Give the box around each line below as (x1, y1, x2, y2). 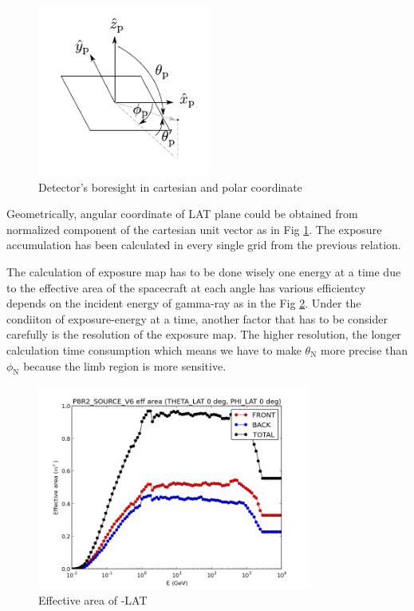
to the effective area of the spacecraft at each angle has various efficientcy (6, 279, 366, 296)
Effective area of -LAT (38, 592, 148, 609)
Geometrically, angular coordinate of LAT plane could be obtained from (6, 205, 358, 222)
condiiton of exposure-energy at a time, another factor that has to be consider (6, 310, 388, 327)
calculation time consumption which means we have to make (6, 341, 302, 358)
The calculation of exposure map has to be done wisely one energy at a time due (6, 263, 401, 280)
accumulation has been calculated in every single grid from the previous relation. (6, 236, 401, 253)
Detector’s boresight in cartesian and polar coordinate (38, 178, 302, 195)
